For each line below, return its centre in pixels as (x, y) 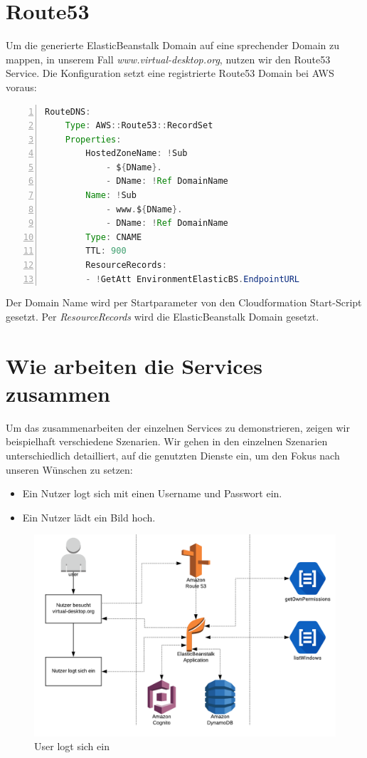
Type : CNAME (114, 237)
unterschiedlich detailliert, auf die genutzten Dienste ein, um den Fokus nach (173, 455)
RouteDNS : (68, 111)
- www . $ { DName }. (144, 209)
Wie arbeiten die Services (134, 365)
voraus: (21, 87)
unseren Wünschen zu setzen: (69, 469)
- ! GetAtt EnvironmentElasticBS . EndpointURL (193, 279)
